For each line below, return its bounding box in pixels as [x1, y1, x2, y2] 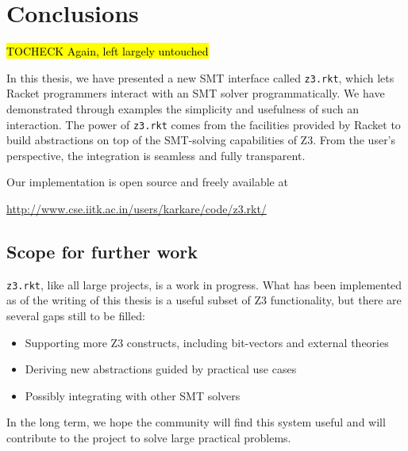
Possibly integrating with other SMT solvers [25, 387, 241, 403]
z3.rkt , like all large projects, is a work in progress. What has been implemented [6, 276, 402, 292]
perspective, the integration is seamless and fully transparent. [6, 147, 306, 163]
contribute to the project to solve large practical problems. [6, 430, 291, 446]
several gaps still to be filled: [6, 308, 145, 324]
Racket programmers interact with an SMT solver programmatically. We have [6, 85, 385, 101]
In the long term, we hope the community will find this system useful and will [6, 414, 386, 430]
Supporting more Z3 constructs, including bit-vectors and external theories [25, 334, 389, 350]
